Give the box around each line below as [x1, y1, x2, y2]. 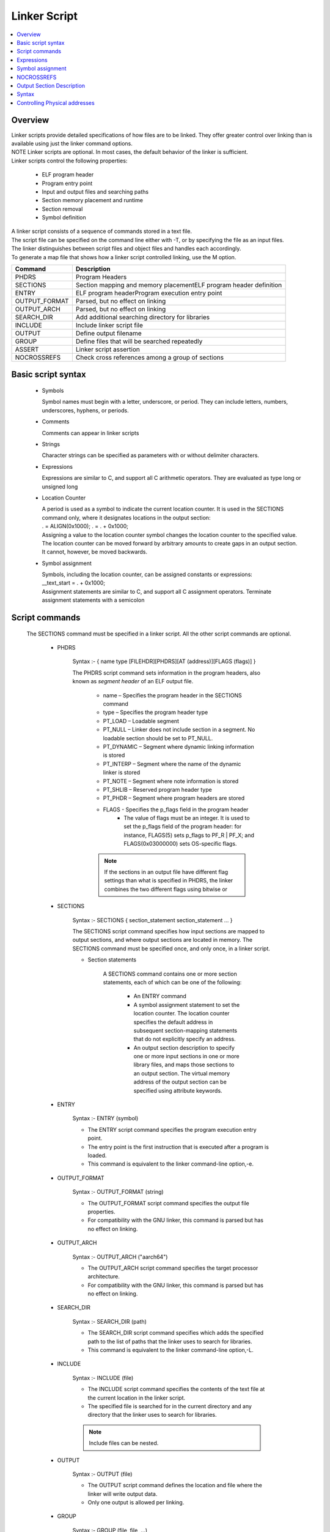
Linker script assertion [75, 345, 140, 354]
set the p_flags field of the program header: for [123, 823, 242, 830]
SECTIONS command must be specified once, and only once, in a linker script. [72, 944, 270, 952]
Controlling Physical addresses [16, 99, 95, 107]
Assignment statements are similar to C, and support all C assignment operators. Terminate [42, 588, 272, 595]
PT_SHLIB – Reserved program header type [103, 786, 212, 793]
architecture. [87, 1273, 120, 1280]
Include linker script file [75, 321, 143, 330]
